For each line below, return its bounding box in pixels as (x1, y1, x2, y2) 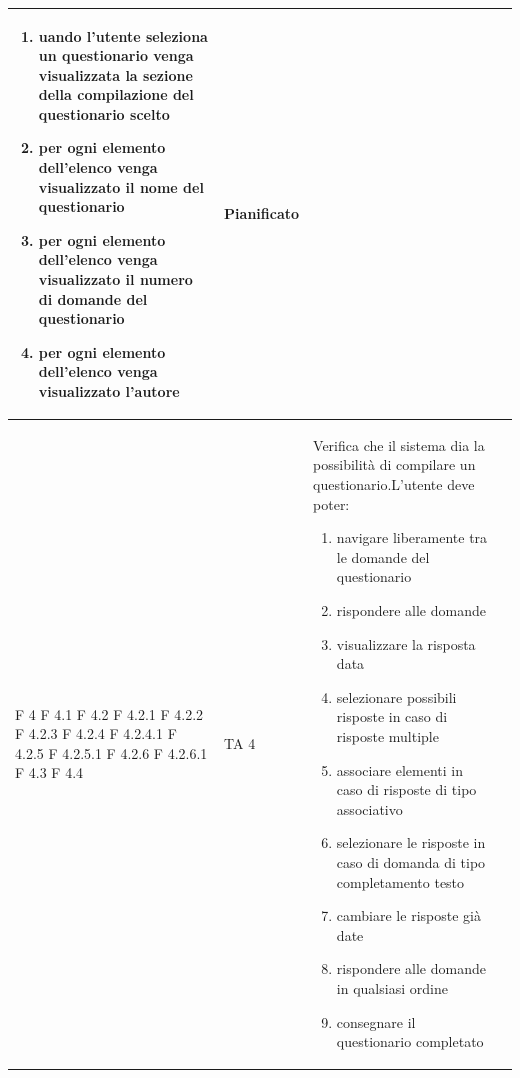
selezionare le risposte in (336, 832, 486, 853)
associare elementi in (336, 759, 464, 780)
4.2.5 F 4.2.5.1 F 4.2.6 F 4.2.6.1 (15, 742, 208, 763)
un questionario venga (38, 45, 194, 66)
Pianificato (224, 203, 300, 224)
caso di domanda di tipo (336, 851, 486, 872)
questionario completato (336, 1031, 484, 1052)
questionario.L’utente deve (313, 474, 475, 495)
